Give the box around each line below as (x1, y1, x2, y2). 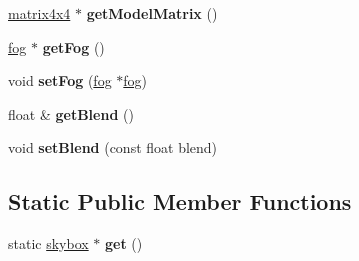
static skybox (8, 233, 89, 254)
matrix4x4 (8, 3, 71, 23)
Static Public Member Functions (8, 186, 352, 217)
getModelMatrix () (86, 3, 218, 23)
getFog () (42, 36, 105, 57)
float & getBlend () (8, 103, 134, 124)
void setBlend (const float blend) (8, 137, 218, 158)
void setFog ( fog (8, 70, 112, 91)
